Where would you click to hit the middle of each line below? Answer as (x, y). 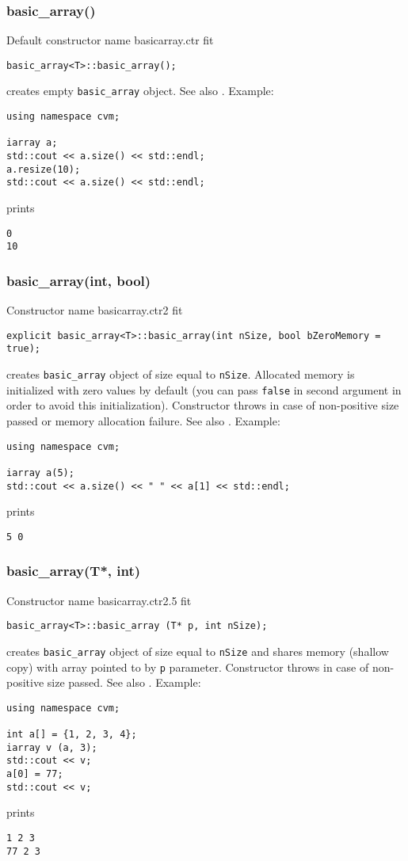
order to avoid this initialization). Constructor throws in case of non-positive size (203, 405)
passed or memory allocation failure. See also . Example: (143, 421)
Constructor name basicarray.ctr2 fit (95, 310)
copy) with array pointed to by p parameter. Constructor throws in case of (188, 667)
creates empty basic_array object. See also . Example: (140, 91)
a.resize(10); (44, 169)
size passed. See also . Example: (124, 682)
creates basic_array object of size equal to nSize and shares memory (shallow (198, 651)
